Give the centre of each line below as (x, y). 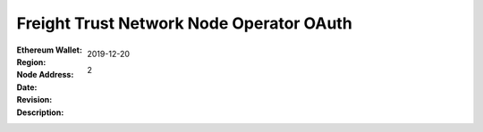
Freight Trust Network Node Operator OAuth (184, 23)
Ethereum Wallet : (49, 50)
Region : (31, 62)
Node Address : (45, 75)
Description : (40, 112)
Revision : (34, 100)
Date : (27, 87)
